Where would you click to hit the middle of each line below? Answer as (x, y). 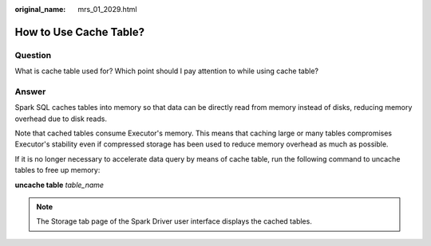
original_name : (40, 9)
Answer (30, 92)
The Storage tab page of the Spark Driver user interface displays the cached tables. (174, 221)
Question (33, 55)
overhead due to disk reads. (61, 119)
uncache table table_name (59, 185)
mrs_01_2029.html (107, 9)
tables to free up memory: (57, 170)
